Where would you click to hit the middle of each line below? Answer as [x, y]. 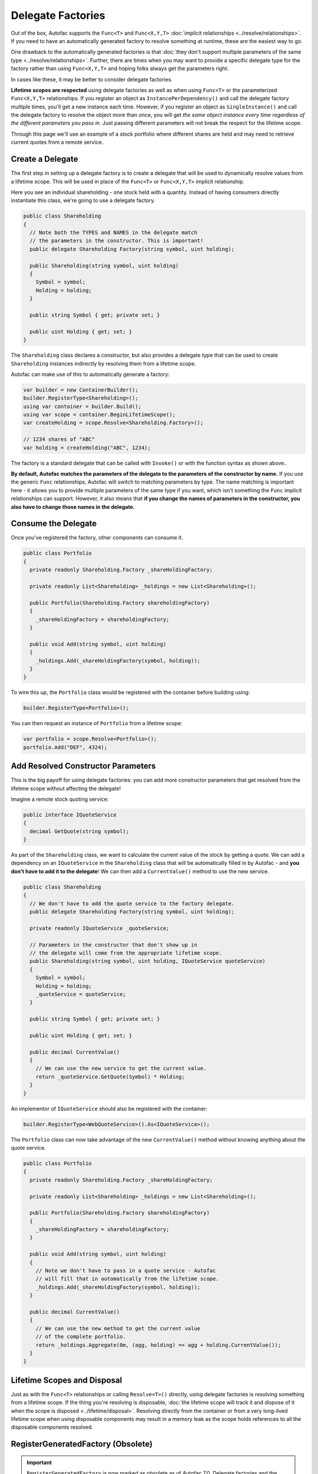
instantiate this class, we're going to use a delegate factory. [83, 200]
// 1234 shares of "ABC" [59, 440]
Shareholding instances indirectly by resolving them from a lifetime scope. [104, 363]
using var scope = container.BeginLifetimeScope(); [100, 415]
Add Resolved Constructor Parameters [83, 766]
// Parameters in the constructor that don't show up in [113, 945]
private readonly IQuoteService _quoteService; [100, 928]
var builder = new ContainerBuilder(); [81, 390]
